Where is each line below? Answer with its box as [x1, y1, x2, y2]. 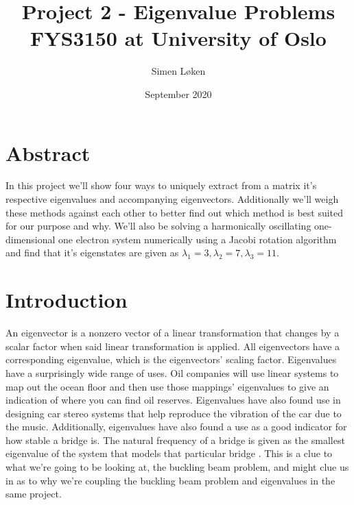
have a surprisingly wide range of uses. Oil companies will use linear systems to [5, 365, 339, 380]
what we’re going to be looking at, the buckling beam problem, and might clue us [5, 460, 349, 474]
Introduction [5, 286, 128, 314]
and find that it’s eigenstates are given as [5, 245, 179, 260]
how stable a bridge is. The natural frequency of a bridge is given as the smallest [5, 432, 345, 447]
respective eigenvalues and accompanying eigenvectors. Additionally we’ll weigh [5, 192, 339, 206]
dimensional [5, 232, 56, 246]
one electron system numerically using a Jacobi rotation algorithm [58, 232, 337, 246]
